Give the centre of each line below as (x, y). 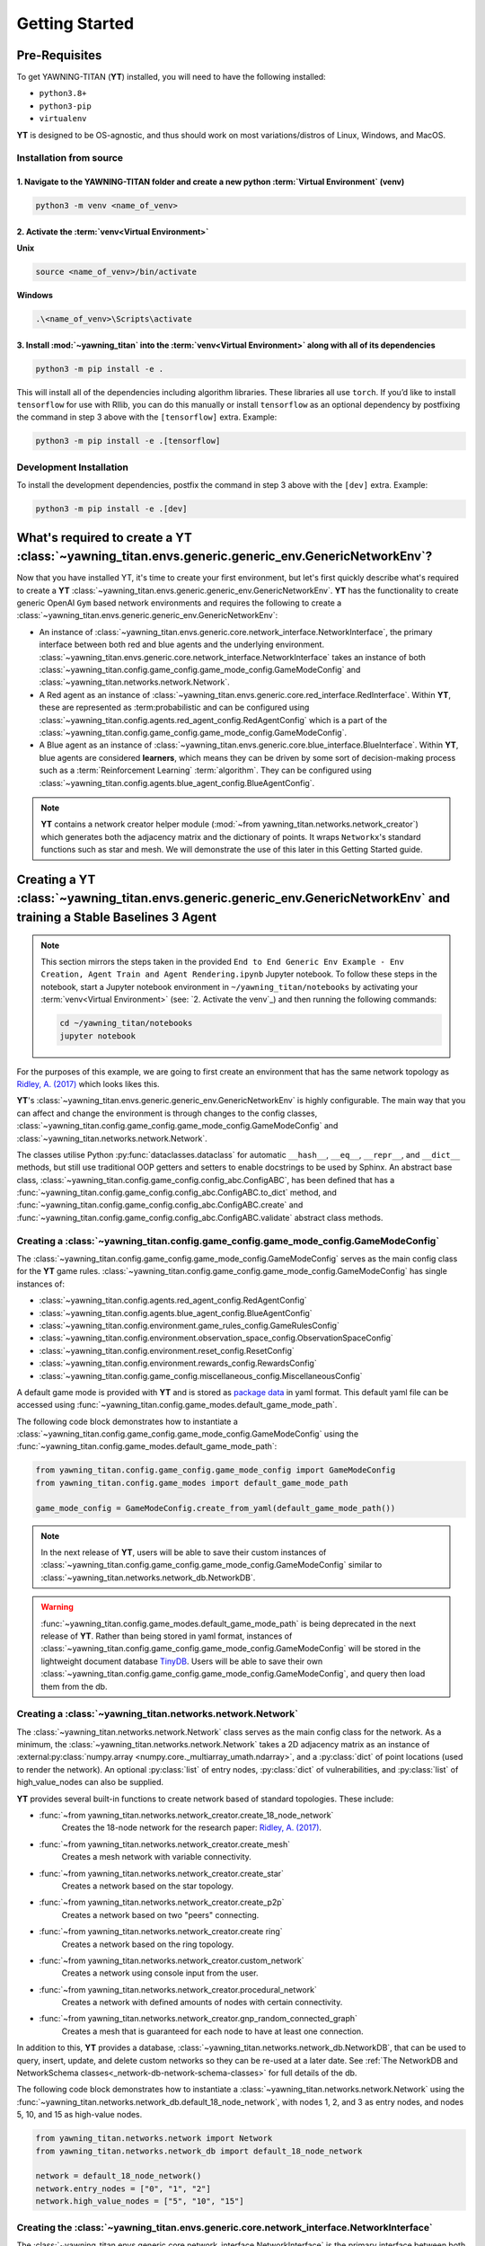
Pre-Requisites (59, 55)
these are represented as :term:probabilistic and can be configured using (174, 707)
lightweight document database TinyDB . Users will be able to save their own (182, 1661)
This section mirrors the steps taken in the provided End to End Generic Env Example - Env (222, 962)
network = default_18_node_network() (119, 2176)
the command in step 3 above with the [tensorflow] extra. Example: (147, 417)
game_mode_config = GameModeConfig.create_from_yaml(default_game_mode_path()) (216, 1508)
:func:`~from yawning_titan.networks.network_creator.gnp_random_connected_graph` (198, 2019)
